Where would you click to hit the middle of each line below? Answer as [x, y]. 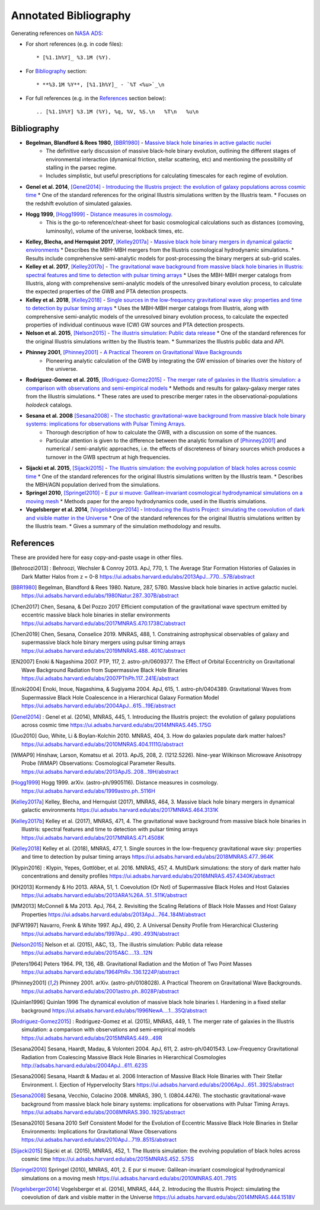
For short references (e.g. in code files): [74, 44]
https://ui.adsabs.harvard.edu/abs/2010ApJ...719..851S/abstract [99, 1140]
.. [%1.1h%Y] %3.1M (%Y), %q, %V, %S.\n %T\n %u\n [118, 112]
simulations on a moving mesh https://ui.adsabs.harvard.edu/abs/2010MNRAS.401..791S [129, 1178]
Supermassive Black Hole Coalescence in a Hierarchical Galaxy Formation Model [120, 697]
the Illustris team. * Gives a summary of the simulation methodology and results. [124, 526]
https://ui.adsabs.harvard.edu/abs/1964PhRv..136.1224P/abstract [100, 972]
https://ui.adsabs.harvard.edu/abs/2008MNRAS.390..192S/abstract [103, 1112]
